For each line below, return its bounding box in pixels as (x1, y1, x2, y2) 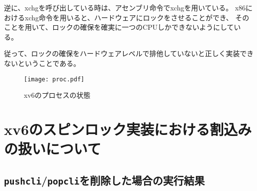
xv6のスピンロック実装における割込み (4, 119, 252, 139)
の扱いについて (4, 138, 101, 159)
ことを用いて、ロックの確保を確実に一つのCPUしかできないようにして (4, 22, 234, 32)
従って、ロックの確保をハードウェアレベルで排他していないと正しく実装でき (4, 48, 254, 59)
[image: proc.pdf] (24, 75, 85, 83)
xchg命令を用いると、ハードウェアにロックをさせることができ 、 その (24, 12, 250, 22)
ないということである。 (4, 58, 81, 68)
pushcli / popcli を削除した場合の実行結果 (4, 172, 205, 188)
